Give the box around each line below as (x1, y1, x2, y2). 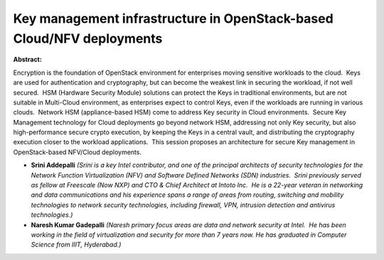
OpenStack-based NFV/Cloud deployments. (13, 148, 142, 156)
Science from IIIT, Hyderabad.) (31, 240, 122, 249)
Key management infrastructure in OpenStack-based (13, 11, 334, 26)
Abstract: (13, 55, 42, 64)
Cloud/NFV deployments (13, 31, 163, 46)
